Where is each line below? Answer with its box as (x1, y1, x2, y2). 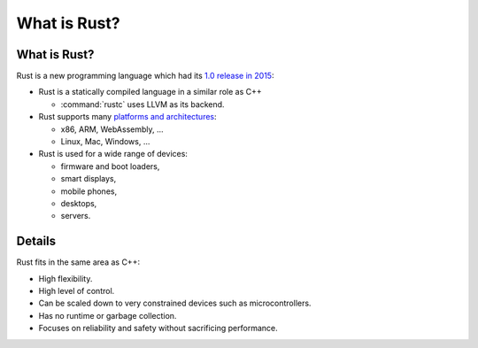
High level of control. (38, 286, 115, 297)
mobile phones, (60, 186, 118, 197)
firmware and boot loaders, (60, 160, 160, 172)
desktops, (60, 197, 97, 208)
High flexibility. (38, 273, 93, 283)
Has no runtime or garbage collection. (38, 310, 177, 321)
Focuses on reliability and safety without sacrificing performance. (38, 323, 278, 334)
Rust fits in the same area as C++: (16, 257, 141, 267)
